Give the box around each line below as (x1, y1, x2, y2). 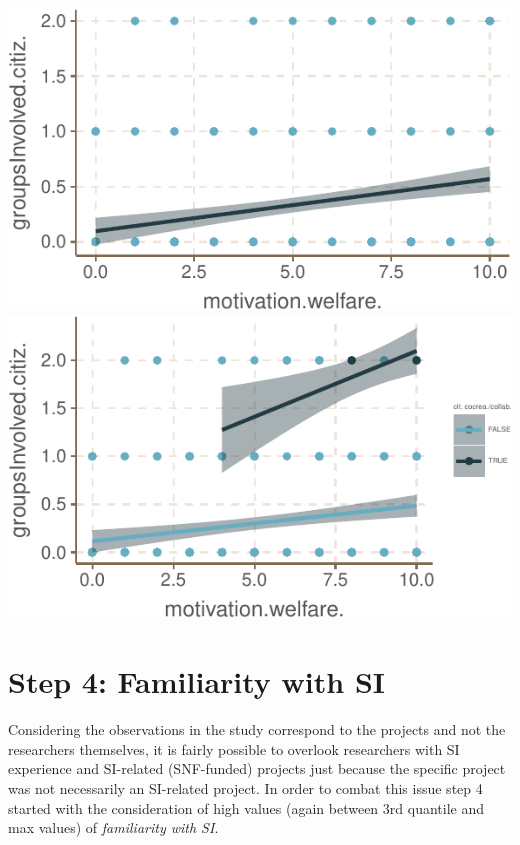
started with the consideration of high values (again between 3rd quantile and (8, 797, 484, 818)
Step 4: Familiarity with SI (8, 661, 386, 702)
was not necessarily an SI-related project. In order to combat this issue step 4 (8, 777, 483, 798)
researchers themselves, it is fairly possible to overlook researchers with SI (8, 738, 460, 759)
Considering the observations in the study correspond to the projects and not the (8, 719, 506, 740)
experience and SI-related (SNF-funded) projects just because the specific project (8, 758, 506, 779)
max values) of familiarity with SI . (8, 817, 219, 838)
